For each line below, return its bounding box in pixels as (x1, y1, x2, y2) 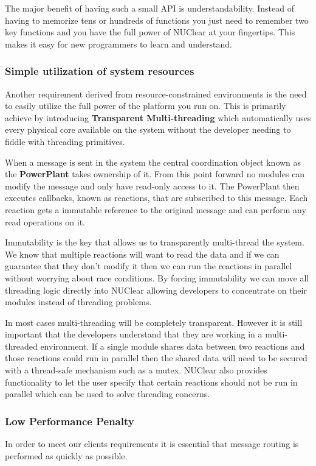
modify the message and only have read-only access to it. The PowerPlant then (5, 179, 300, 192)
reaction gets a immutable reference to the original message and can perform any (5, 203, 306, 216)
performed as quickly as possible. (5, 449, 128, 462)
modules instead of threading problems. (5, 295, 152, 308)
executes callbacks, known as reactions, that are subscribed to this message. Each (5, 191, 308, 204)
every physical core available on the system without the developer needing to (5, 123, 291, 136)
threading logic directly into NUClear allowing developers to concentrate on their (5, 283, 307, 296)
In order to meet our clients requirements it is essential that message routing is (5, 437, 299, 450)
